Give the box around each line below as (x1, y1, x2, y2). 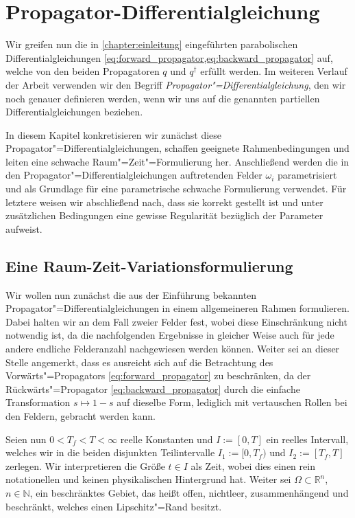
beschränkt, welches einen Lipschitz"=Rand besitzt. (5, 499, 222, 513)
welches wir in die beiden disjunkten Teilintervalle (5, 445, 215, 460)
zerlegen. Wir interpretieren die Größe (5, 458, 165, 473)
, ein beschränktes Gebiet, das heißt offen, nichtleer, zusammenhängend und (29, 485, 349, 499)
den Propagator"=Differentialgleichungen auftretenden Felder (5, 168, 262, 182)
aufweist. (5, 221, 42, 236)
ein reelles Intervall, (266, 431, 349, 446)
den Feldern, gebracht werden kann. (5, 408, 156, 423)
